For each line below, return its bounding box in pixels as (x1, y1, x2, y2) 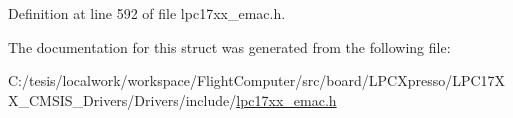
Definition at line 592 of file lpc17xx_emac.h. (8, 3, 286, 23)
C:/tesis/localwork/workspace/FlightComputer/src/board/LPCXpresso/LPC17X (8, 70, 506, 91)
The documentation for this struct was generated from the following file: (8, 36, 451, 57)
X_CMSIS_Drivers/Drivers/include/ (8, 89, 237, 110)
